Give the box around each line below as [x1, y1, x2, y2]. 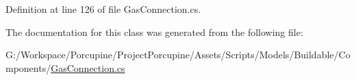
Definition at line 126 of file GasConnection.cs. [5, 2, 201, 16]
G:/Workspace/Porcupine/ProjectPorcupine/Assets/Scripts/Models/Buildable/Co [5, 47, 351, 62]
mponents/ [5, 60, 51, 75]
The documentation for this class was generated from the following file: [5, 24, 303, 39]
